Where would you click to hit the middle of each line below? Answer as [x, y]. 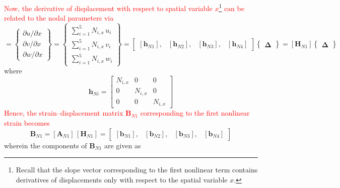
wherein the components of [46, 145]
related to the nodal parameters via [59, 18]
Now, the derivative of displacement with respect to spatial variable [108, 8]
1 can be [231, 7]
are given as [122, 145]
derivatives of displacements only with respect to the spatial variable [122, 179]
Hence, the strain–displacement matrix [64, 113]
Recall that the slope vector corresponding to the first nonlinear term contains [137, 170]
